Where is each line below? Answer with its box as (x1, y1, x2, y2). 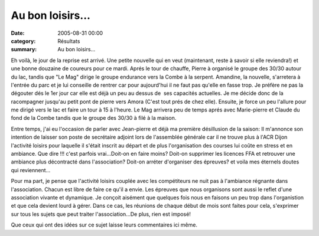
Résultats (57, 37, 80, 44)
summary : (11, 46, 37, 53)
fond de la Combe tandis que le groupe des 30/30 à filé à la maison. (11, 114, 177, 122)
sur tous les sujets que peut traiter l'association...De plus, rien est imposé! (11, 210, 191, 218)
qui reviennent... (11, 166, 51, 173)
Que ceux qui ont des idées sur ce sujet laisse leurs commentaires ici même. (11, 221, 198, 228)
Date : (11, 29, 25, 37)
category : (11, 37, 36, 44)
